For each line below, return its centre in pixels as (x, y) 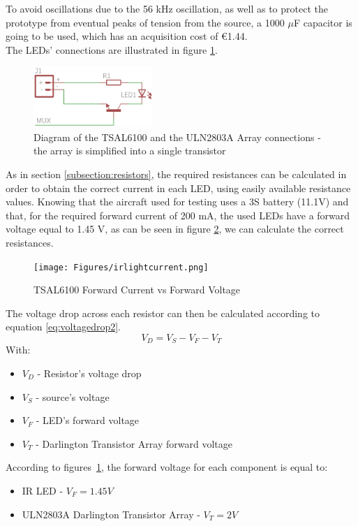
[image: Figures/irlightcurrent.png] (121, 267)
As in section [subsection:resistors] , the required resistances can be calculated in (176, 174)
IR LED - (43, 490)
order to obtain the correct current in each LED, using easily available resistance (178, 188)
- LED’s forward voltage (88, 420)
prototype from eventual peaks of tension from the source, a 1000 (145, 22)
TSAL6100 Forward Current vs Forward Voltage (137, 290)
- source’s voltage (73, 396)
